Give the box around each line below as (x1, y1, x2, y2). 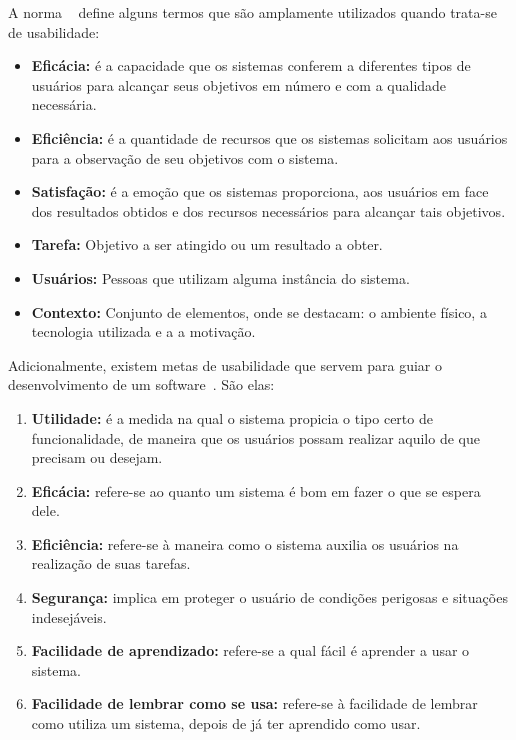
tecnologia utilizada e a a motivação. (31, 321, 256, 342)
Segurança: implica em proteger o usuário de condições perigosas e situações (31, 587, 508, 608)
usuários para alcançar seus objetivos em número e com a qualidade (31, 74, 447, 95)
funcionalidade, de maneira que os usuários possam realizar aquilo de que (31, 427, 480, 448)
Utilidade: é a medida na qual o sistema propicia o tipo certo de (31, 407, 433, 428)
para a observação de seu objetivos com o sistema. (31, 147, 339, 168)
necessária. (31, 94, 97, 115)
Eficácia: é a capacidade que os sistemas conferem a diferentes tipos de (31, 55, 471, 76)
